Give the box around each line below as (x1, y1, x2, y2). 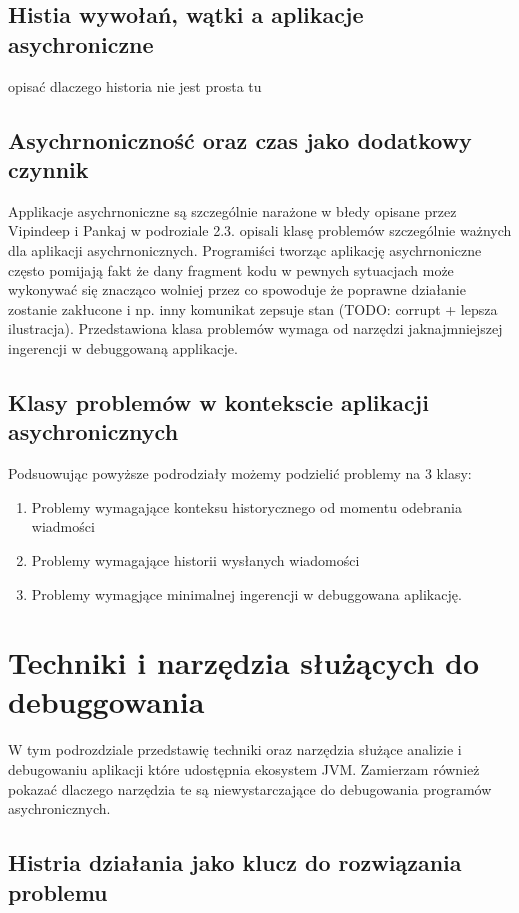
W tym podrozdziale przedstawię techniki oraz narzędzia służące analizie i (8, 739, 462, 760)
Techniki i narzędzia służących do (8, 642, 480, 683)
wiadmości (31, 516, 95, 537)
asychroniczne (8, 28, 154, 59)
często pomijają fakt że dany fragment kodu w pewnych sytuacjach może (8, 259, 454, 280)
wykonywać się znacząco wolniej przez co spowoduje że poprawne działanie (8, 279, 466, 300)
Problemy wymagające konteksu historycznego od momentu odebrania (31, 496, 462, 517)
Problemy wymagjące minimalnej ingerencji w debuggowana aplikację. (31, 583, 462, 604)
